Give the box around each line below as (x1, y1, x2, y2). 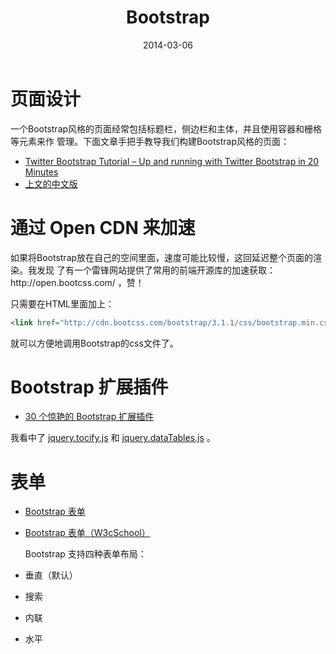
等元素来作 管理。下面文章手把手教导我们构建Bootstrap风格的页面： (10, 135, 290, 147)
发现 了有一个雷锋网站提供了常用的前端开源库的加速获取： (36, 264, 276, 276)
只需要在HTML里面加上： (10, 297, 115, 310)
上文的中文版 (24, 177, 78, 190)
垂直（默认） (24, 569, 78, 581)
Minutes (24, 166, 59, 178)
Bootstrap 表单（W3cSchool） (24, 527, 151, 539)
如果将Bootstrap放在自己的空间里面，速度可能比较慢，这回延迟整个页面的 (10, 251, 314, 263)
